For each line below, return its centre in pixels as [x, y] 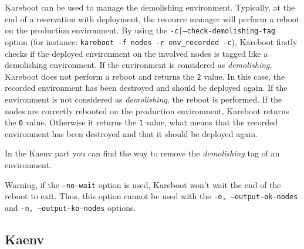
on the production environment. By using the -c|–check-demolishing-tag [140, 30]
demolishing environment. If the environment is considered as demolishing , [139, 65]
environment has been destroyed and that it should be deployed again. [131, 133]
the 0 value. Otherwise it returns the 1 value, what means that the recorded [141, 122]
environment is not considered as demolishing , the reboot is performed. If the [143, 99]
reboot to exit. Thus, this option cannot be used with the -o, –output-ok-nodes [151, 196]
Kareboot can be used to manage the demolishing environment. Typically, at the [150, 7]
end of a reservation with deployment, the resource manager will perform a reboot [152, 18]
